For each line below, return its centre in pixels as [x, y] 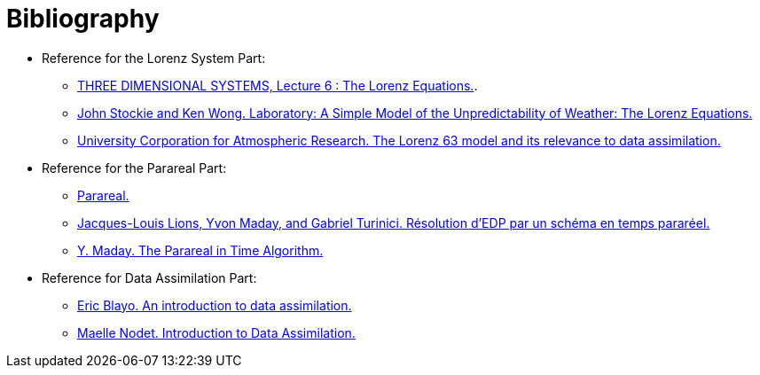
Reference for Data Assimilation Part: [149, 277]
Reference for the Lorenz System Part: [154, 58]
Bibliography [83, 19]
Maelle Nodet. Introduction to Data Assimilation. [216, 332]
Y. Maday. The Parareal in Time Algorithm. [200, 250]
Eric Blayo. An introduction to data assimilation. [215, 305]
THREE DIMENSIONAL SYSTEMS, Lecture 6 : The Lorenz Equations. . [278, 85]
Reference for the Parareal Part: [134, 168]
